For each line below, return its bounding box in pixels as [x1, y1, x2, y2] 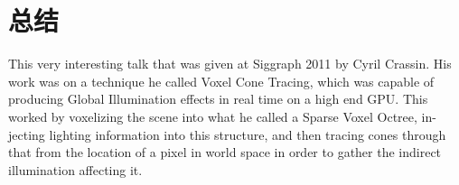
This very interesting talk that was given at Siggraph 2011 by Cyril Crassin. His [8, 54, 452, 73]
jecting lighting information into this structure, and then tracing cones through [8, 125, 446, 143]
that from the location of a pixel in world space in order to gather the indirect [8, 143, 442, 162]
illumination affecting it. [8, 160, 143, 179]
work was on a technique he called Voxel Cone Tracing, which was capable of [8, 71, 435, 90]
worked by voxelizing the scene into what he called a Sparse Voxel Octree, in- [8, 106, 436, 125]
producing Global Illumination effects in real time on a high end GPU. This [8, 89, 428, 108]
